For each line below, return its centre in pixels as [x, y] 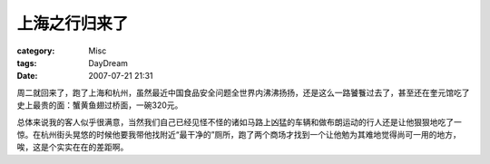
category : [36, 51]
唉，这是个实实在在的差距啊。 [73, 147]
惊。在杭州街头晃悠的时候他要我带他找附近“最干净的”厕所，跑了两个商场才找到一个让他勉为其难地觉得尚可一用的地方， [239, 134]
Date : [27, 76]
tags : [27, 63]
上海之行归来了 [73, 24]
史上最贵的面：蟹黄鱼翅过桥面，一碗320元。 [100, 105]
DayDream [108, 63]
